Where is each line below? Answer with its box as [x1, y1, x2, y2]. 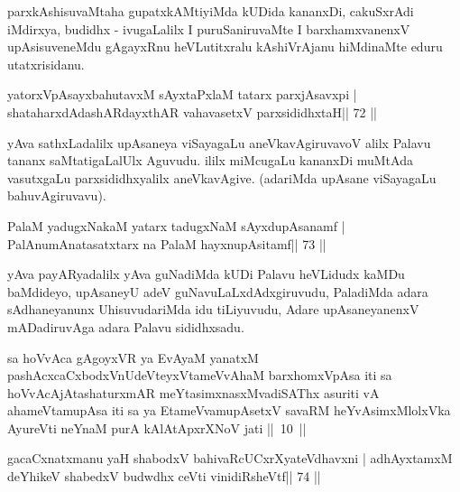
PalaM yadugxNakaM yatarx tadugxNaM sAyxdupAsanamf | [7, 216, 345, 235]
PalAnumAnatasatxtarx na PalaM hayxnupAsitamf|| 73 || [7, 234, 327, 253]
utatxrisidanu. [7, 54, 85, 73]
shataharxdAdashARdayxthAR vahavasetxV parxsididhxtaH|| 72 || [7, 102, 377, 121]
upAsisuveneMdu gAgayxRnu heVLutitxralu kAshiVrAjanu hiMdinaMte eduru [7, 37, 443, 56]
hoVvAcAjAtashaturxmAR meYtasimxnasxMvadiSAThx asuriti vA [7, 383, 380, 402]
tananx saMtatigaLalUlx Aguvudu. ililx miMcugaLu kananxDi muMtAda [7, 151, 413, 170]
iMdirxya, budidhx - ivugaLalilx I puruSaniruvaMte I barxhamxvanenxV [7, 19, 410, 38]
